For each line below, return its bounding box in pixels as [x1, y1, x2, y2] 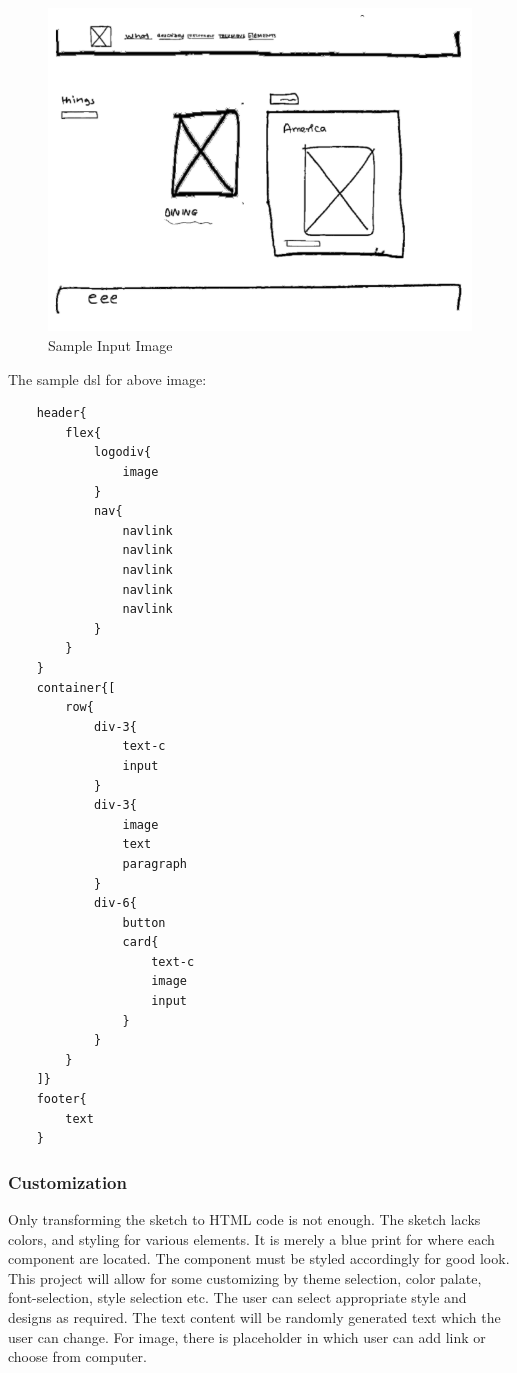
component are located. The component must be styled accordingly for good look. [8, 1248, 510, 1269]
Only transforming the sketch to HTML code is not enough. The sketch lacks [8, 1209, 481, 1230]
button [122, 915, 166, 930]
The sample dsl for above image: [8, 368, 207, 389]
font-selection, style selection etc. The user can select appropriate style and [8, 1287, 467, 1308]
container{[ [36, 680, 116, 695]
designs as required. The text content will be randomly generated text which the [8, 1307, 501, 1328]
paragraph [122, 856, 187, 871]
